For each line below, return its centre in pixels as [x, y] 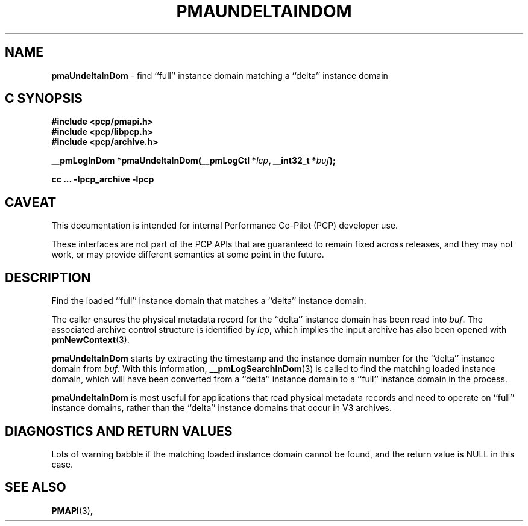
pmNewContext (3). [90, 340]
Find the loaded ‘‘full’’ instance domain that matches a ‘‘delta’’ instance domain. [209, 301]
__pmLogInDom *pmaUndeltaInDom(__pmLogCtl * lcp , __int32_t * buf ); [193, 161]
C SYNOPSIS [44, 99]
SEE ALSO [36, 487]
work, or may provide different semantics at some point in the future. [188, 255]
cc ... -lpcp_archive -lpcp [103, 179]
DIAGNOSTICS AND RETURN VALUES [119, 431]
